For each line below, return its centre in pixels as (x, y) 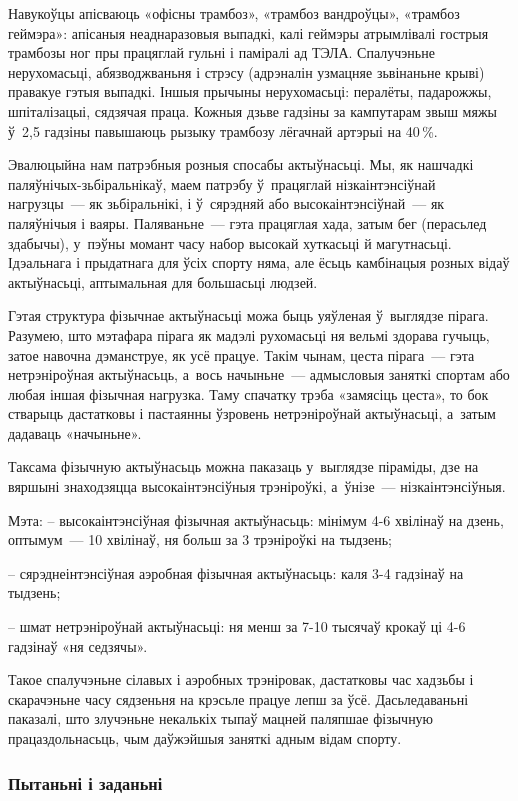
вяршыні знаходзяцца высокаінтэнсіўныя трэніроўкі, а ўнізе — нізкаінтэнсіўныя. (257, 486)
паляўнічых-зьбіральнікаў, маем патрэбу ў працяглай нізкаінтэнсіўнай (222, 183)
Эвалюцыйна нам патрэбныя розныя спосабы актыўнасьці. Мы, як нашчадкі (241, 164)
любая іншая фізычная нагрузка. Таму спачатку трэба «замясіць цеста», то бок (248, 393)
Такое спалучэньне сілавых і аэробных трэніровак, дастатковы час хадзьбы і (241, 679)
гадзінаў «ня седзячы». (78, 645)
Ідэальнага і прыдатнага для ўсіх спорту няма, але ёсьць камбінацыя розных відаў (259, 262)
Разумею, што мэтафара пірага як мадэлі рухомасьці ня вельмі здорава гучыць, (249, 334)
